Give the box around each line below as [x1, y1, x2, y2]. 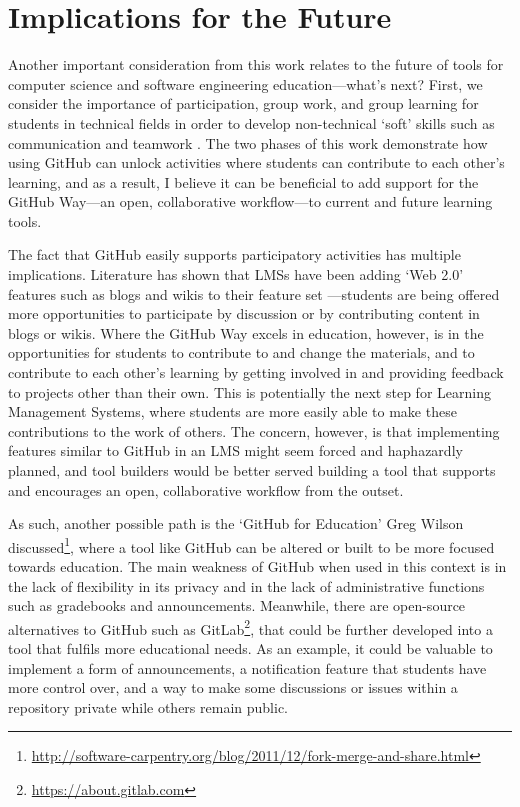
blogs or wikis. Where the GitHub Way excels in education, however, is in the [8, 322, 484, 343]
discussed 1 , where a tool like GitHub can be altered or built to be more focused [8, 533, 495, 557]
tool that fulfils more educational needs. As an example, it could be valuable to [8, 638, 493, 659]
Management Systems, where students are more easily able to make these [8, 401, 457, 422]
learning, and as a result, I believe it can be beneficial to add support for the [8, 171, 479, 192]
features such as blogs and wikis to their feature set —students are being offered [8, 283, 500, 304]
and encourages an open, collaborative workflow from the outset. [8, 479, 404, 500]
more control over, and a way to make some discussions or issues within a [8, 677, 458, 698]
